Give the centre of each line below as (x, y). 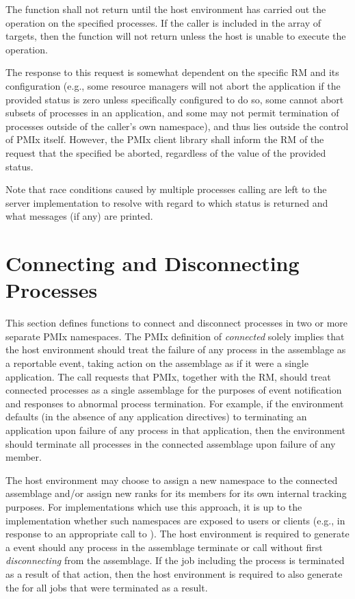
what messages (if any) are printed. (79, 216)
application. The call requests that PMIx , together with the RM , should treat (168, 376)
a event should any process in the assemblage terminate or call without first (164, 547)
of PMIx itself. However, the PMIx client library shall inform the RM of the (165, 139)
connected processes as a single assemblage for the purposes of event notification (174, 390)
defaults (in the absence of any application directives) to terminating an (156, 417)
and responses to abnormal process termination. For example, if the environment (175, 403)
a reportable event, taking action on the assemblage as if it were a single (157, 363)
